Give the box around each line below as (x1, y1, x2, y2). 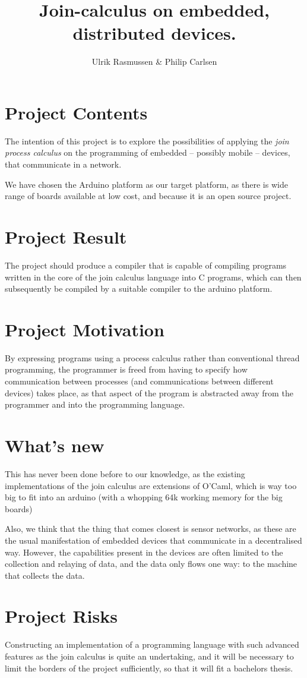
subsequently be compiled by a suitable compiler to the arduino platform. (5, 282, 273, 295)
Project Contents (5, 100, 148, 124)
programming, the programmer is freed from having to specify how (5, 363, 248, 376)
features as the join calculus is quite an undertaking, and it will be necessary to (5, 650, 294, 662)
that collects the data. (5, 569, 85, 581)
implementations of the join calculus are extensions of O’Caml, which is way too (5, 479, 297, 491)
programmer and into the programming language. (5, 398, 185, 411)
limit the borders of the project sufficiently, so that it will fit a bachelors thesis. (5, 661, 293, 674)
